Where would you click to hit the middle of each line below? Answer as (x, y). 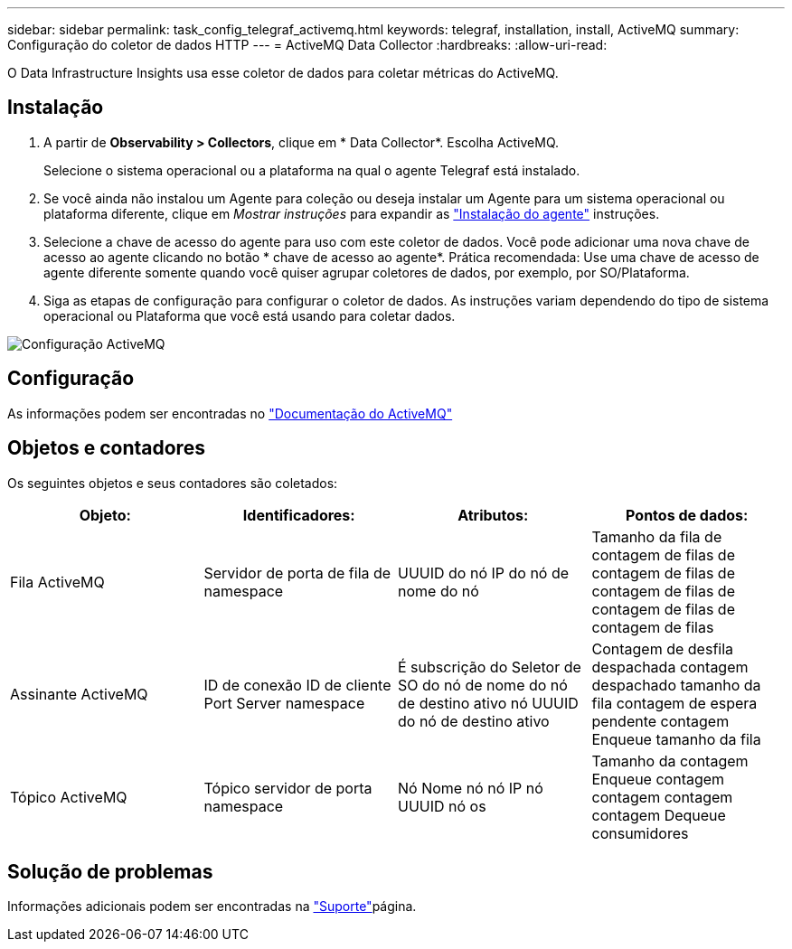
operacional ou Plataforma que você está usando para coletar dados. (250, 315)
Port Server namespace (284, 703)
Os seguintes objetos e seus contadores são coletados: (173, 483)
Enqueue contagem (658, 779)
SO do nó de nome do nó (483, 685)
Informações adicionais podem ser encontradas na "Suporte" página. (212, 907)
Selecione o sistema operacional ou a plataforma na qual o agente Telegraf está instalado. (312, 170)
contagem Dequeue (659, 815)
